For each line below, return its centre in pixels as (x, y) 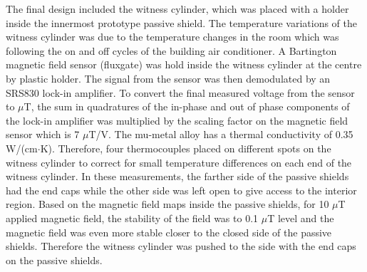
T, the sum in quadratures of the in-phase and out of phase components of (187, 106)
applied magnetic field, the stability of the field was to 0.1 (132, 218)
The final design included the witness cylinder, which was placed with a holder (177, 9)
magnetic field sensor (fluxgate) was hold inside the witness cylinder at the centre (184, 64)
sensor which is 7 (43, 134)
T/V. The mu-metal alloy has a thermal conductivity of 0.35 (221, 134)
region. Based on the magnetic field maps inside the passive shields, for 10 (167, 204)
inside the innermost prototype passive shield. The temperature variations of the (181, 22)
